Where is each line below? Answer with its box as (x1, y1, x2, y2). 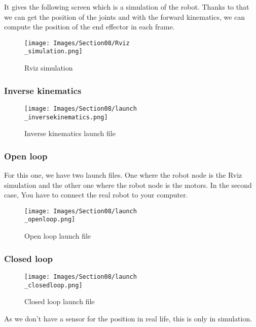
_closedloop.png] (24, 281, 83, 289)
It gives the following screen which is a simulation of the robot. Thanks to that (4, 2, 249, 12)
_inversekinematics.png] (24, 113, 108, 121)
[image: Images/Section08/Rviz (24, 39, 130, 47)
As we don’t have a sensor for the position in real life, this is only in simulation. (4, 313, 252, 323)
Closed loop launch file (24, 296, 95, 307)
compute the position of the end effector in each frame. (4, 21, 175, 32)
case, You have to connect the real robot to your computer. (4, 189, 188, 200)
